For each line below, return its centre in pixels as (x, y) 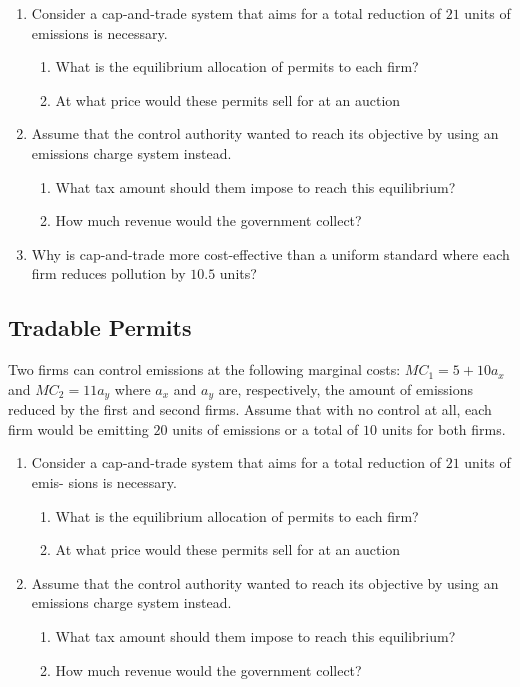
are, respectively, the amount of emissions (346, 388)
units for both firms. (443, 428)
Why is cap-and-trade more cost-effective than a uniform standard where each (270, 253)
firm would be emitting (78, 428)
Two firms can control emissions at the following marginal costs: (204, 369)
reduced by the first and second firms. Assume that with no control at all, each (250, 409)
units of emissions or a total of (265, 428)
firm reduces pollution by (108, 273)
